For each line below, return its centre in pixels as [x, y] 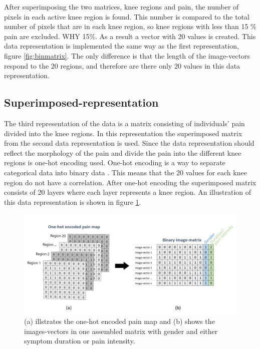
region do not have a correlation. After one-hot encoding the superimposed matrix [130, 182]
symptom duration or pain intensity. [80, 341]
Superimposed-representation [81, 102]
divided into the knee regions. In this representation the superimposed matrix [123, 133]
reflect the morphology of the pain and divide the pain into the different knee [123, 152]
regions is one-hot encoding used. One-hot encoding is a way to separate [115, 162]
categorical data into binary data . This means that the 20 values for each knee [125, 172]
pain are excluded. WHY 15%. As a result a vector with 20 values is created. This [130, 36]
